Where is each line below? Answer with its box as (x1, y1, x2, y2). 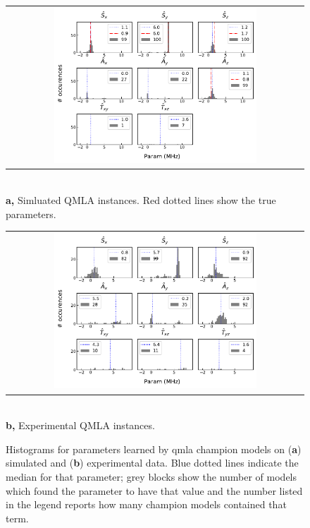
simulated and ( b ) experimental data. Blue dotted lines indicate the (6, 455, 299, 470)
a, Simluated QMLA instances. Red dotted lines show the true (6, 192, 276, 207)
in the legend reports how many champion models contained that (6, 497, 287, 512)
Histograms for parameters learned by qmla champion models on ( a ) (6, 441, 302, 456)
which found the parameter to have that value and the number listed (6, 483, 303, 498)
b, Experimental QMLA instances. (6, 418, 155, 433)
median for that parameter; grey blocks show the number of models (6, 469, 297, 484)
